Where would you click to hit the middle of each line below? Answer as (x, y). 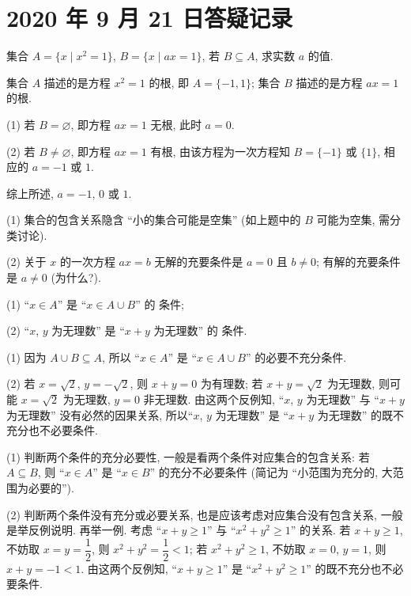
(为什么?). (76, 277)
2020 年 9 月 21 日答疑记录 (150, 18)
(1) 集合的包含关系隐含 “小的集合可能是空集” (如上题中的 (154, 220)
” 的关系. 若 (321, 530)
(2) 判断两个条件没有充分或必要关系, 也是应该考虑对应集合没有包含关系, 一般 (205, 514)
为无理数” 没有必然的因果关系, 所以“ (100, 414)
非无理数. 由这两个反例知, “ (214, 399)
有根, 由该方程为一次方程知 (220, 151)
